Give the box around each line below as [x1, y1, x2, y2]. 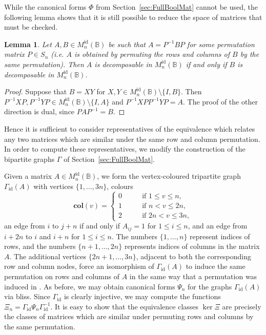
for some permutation [187, 38, 255, 49]
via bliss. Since [4, 291, 50, 302]
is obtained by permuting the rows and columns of [74, 49, 230, 59]
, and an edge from [188, 220, 248, 231]
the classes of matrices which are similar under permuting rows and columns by [4, 311, 254, 322]
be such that [108, 38, 146, 49]
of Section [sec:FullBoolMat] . [64, 153, 155, 164]
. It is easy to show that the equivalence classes [50, 301, 199, 311]
